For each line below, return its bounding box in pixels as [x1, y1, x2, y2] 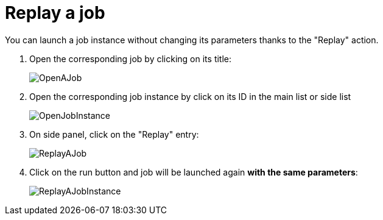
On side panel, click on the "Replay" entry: [29, 129, 199, 140]
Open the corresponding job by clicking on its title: [29, 53, 232, 64]
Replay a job [5, 2, 105, 23]
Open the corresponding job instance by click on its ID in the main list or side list [29, 91, 351, 102]
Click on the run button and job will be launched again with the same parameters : [29, 166, 358, 177]
